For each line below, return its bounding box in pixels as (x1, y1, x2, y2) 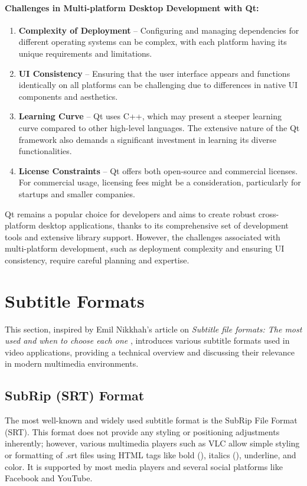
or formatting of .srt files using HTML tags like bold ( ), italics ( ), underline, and (5, 448, 296, 461)
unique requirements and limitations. (18, 47, 152, 59)
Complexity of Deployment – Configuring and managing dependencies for (18, 24, 299, 36)
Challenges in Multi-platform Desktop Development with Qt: (5, 1, 259, 14)
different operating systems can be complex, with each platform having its (18, 35, 287, 48)
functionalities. (18, 145, 72, 157)
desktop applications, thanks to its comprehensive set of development (38, 219, 289, 231)
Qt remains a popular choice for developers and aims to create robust (5, 207, 256, 220)
